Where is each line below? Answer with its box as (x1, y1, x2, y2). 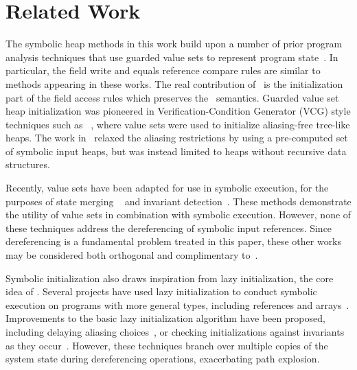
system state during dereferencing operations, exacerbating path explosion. (5, 351, 320, 366)
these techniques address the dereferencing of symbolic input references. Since (5, 220, 332, 235)
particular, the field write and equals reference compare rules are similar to (5, 63, 321, 78)
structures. (5, 157, 50, 172)
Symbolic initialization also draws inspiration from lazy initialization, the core (5, 270, 334, 285)
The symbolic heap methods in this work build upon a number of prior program (5, 36, 343, 51)
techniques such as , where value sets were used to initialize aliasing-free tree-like (5, 117, 350, 131)
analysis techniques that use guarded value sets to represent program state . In (5, 49, 338, 64)
